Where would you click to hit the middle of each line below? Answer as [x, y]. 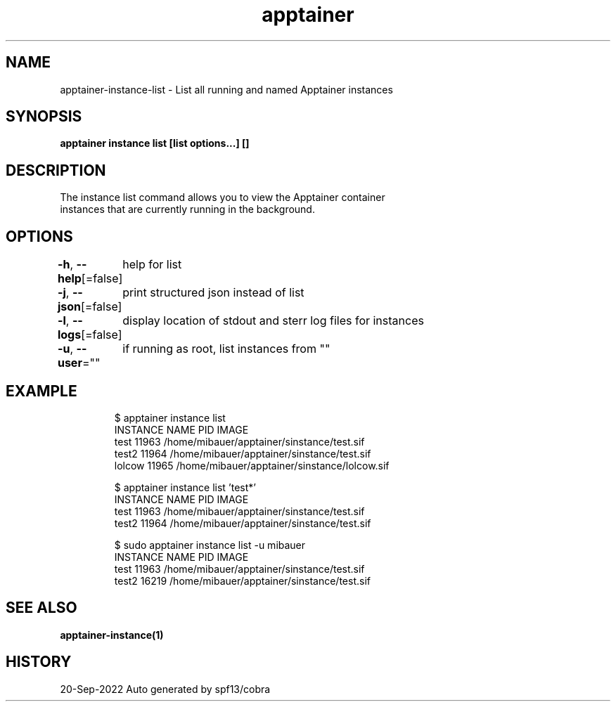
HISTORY [39, 662]
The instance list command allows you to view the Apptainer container [223, 197]
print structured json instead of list [213, 293]
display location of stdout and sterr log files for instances [273, 321]
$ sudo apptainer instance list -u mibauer [210, 545]
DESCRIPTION [56, 170]
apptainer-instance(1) [112, 635]
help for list [152, 265]
